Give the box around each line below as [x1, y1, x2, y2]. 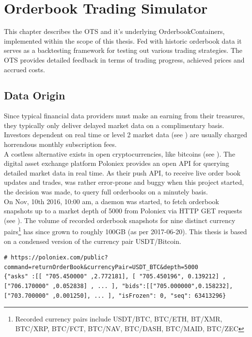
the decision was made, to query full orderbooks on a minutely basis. [4, 187, 208, 197]
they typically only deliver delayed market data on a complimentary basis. [4, 120, 224, 130]
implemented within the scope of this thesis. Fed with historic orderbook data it [4, 35, 242, 46]
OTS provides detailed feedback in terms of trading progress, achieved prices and [4, 54, 245, 64]
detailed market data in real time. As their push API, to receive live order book [4, 167, 241, 177]
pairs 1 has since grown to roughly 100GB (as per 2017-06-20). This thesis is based [4, 225, 247, 237]
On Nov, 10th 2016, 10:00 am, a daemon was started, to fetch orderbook [4, 196, 219, 206]
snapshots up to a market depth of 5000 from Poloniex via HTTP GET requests [4, 206, 242, 216]
